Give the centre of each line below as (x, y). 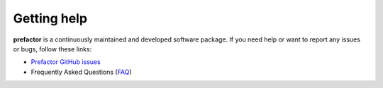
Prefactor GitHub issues (66, 62)
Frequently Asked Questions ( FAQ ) (81, 72)
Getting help (50, 18)
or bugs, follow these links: (52, 49)
